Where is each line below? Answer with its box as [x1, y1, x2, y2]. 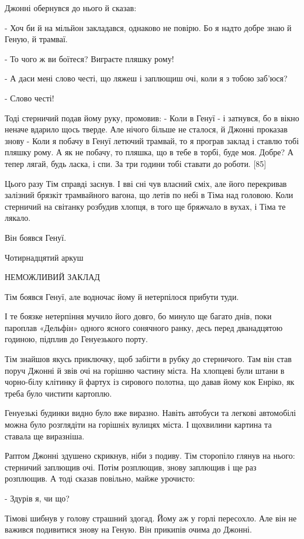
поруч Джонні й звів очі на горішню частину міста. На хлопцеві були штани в [5, 364, 285, 376]
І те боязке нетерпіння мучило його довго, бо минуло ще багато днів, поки [5, 310, 272, 322]
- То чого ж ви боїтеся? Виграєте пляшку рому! [5, 52, 174, 64]
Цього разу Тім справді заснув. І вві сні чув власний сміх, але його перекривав [5, 177, 287, 189]
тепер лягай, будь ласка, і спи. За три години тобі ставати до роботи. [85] [5, 157, 267, 169]
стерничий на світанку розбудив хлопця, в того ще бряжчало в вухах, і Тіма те [5, 200, 286, 212]
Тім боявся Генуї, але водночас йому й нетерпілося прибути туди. [5, 290, 239, 302]
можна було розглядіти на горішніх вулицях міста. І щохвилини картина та [5, 418, 272, 431]
